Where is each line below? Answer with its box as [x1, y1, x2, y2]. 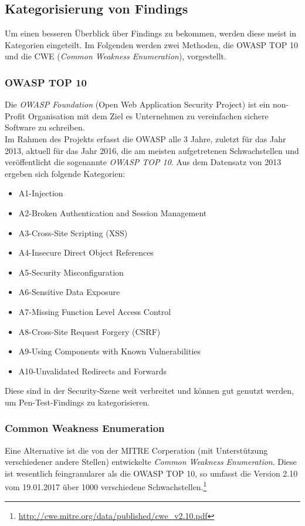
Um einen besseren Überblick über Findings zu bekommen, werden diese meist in [5, 27, 296, 39]
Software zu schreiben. [5, 121, 85, 133]
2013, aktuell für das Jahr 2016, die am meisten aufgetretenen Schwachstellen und [5, 144, 299, 156]
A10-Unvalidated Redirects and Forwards [18, 364, 167, 377]
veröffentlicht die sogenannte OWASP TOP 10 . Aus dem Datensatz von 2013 [5, 156, 282, 168]
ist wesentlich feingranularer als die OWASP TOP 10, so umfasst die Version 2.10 [5, 467, 298, 479]
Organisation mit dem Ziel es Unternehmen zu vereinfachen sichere [28, 109, 269, 122]
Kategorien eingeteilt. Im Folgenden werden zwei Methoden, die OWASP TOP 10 [5, 38, 298, 51]
